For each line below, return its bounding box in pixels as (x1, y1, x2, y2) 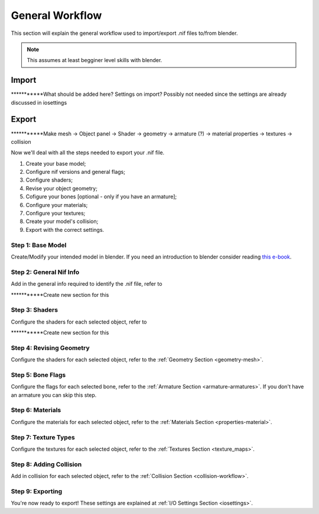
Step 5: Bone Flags (11, 370, 66, 379)
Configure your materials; (25, 201, 88, 208)
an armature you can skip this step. (11, 391, 97, 399)
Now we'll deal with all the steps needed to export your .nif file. (11, 149, 165, 156)
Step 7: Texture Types (11, 433, 75, 441)
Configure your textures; (25, 210, 86, 217)
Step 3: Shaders (11, 306, 58, 314)
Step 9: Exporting (11, 487, 63, 495)
